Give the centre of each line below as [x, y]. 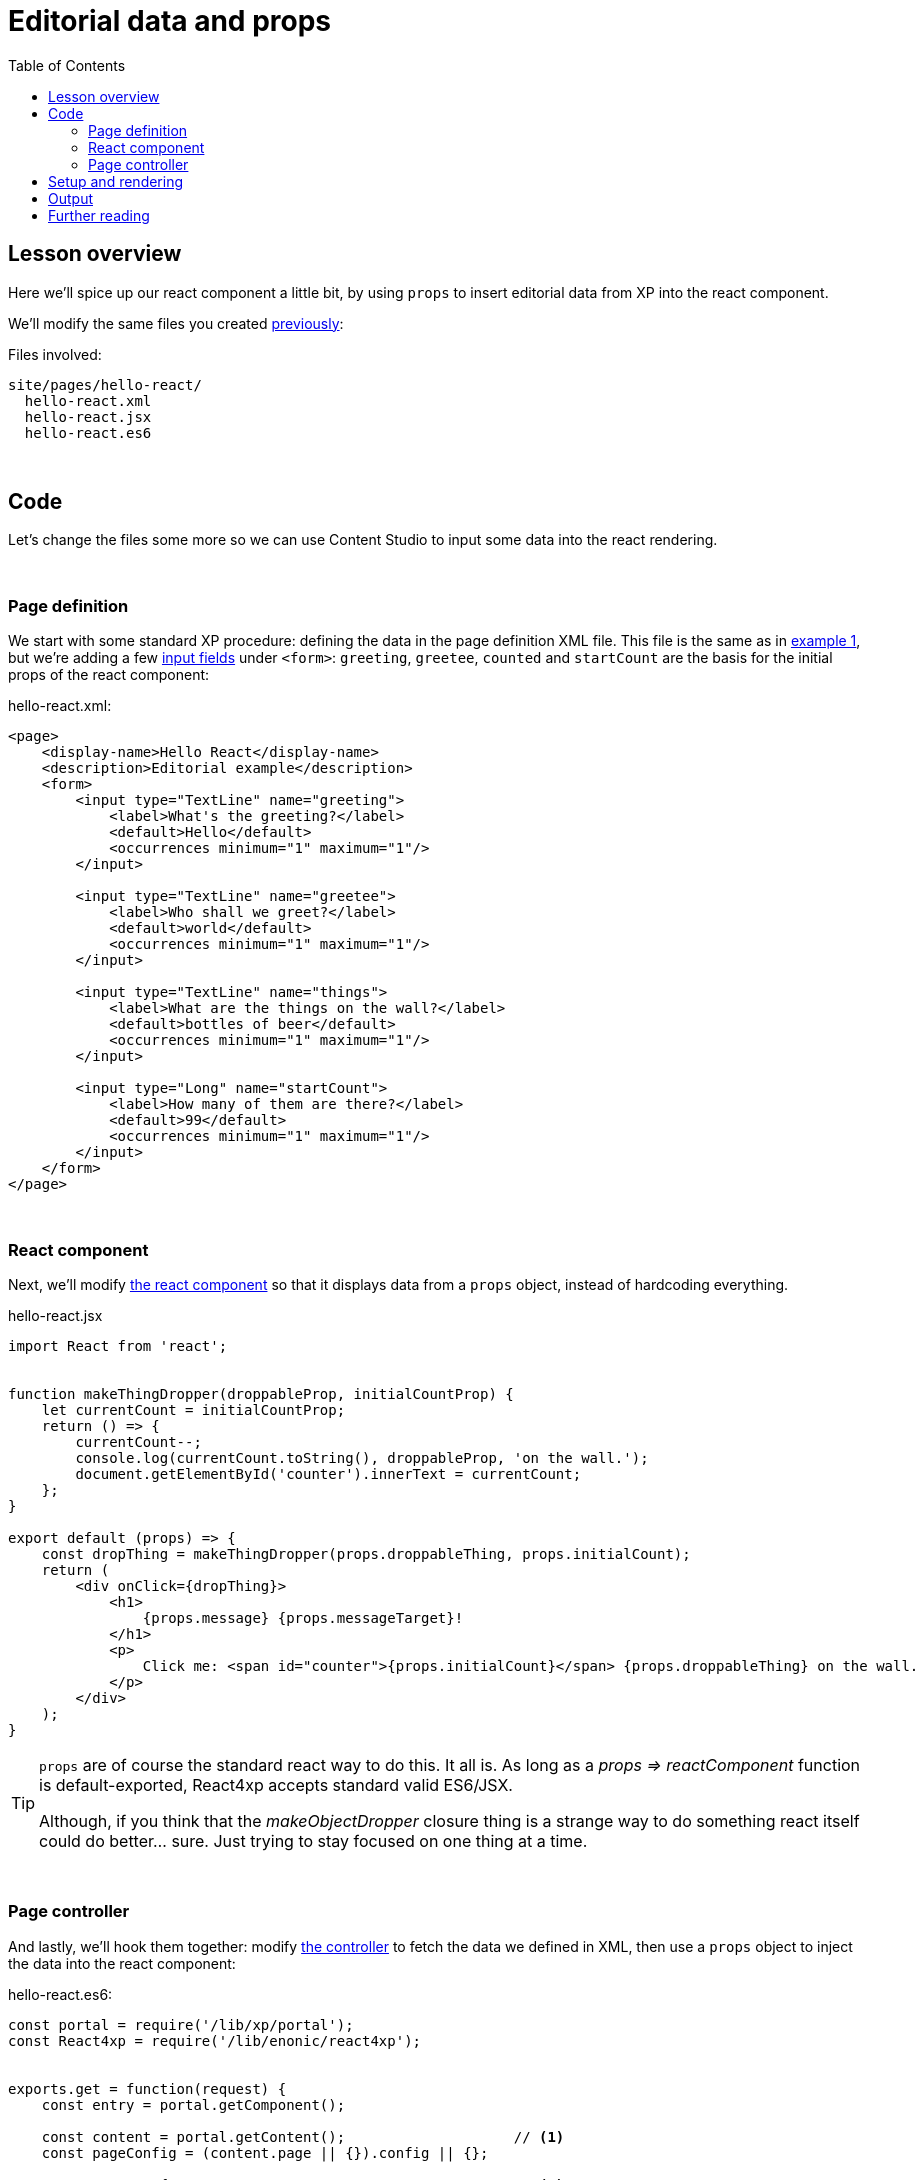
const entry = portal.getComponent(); [193, 2104]
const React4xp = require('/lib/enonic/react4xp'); [215, 2040]
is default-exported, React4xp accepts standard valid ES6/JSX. [276, 1784]
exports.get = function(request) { [147, 2088]
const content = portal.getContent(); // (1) [303, 2136]
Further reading [99, 215]
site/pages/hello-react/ [105, 384]
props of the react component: [109, 675]
